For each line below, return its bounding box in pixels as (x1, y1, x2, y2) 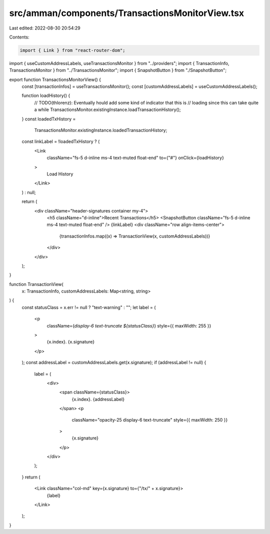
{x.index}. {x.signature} (46, 339, 95, 345)
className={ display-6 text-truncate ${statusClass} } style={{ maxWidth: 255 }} (46, 322, 211, 328)
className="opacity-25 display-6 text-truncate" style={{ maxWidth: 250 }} (71, 416, 228, 422)
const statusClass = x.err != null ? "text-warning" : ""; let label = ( (21, 304, 156, 310)
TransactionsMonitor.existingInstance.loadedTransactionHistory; (34, 127, 167, 133)
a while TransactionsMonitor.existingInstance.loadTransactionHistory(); (34, 106, 181, 112)
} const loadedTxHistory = (21, 115, 76, 122)
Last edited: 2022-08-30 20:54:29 (9, 25, 81, 31)
